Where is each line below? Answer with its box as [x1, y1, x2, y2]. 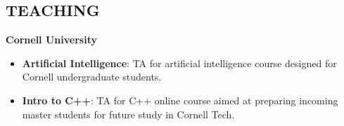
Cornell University [6, 32, 97, 47]
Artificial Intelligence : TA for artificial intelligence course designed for [22, 55, 337, 70]
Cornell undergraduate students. [22, 69, 162, 84]
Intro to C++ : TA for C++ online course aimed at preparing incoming [22, 92, 338, 107]
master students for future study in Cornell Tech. [22, 106, 235, 121]
